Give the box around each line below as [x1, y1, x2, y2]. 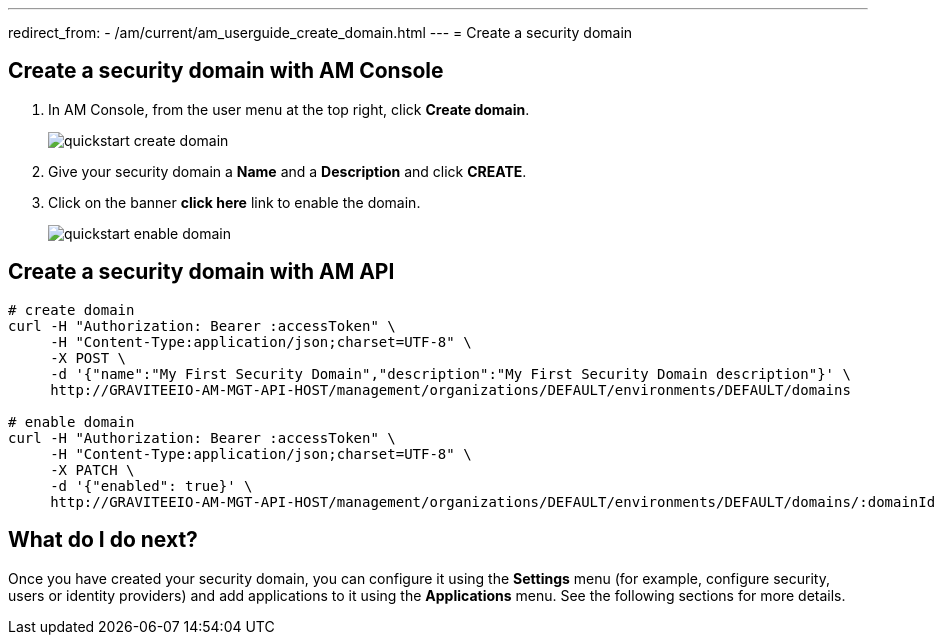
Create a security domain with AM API [8, 259, 395, 285]
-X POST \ [50, 349, 127, 366]
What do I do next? [8, 527, 198, 553]
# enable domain [8, 413, 135, 430]
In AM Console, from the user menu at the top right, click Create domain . [48, 100, 530, 118]
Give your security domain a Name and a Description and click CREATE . [48, 162, 527, 180]
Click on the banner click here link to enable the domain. [48, 193, 421, 211]
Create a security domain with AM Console [8, 58, 444, 84]
